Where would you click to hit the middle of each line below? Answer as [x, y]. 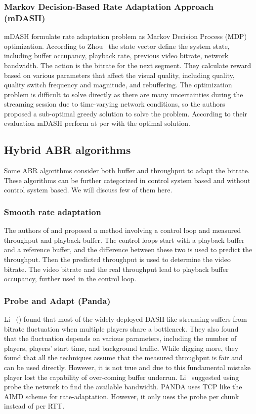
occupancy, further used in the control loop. [70, 279]
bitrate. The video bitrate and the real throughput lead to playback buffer [116, 269]
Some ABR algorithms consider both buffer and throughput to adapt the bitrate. [127, 170]
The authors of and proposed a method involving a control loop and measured [123, 230]
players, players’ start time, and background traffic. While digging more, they [121, 348]
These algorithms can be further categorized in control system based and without [127, 180]
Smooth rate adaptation [53, 211]
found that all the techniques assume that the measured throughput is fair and [123, 358]
